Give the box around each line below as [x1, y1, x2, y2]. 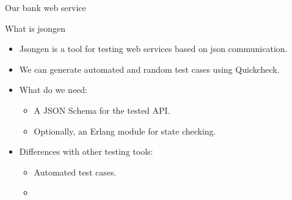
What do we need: [19, 83, 88, 96]
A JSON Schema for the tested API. [34, 103, 170, 116]
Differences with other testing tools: [19, 145, 153, 158]
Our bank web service [5, 1, 86, 13]
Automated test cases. [34, 165, 117, 178]
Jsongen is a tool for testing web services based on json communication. [19, 42, 288, 55]
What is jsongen [5, 21, 65, 34]
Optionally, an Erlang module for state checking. [34, 124, 216, 137]
